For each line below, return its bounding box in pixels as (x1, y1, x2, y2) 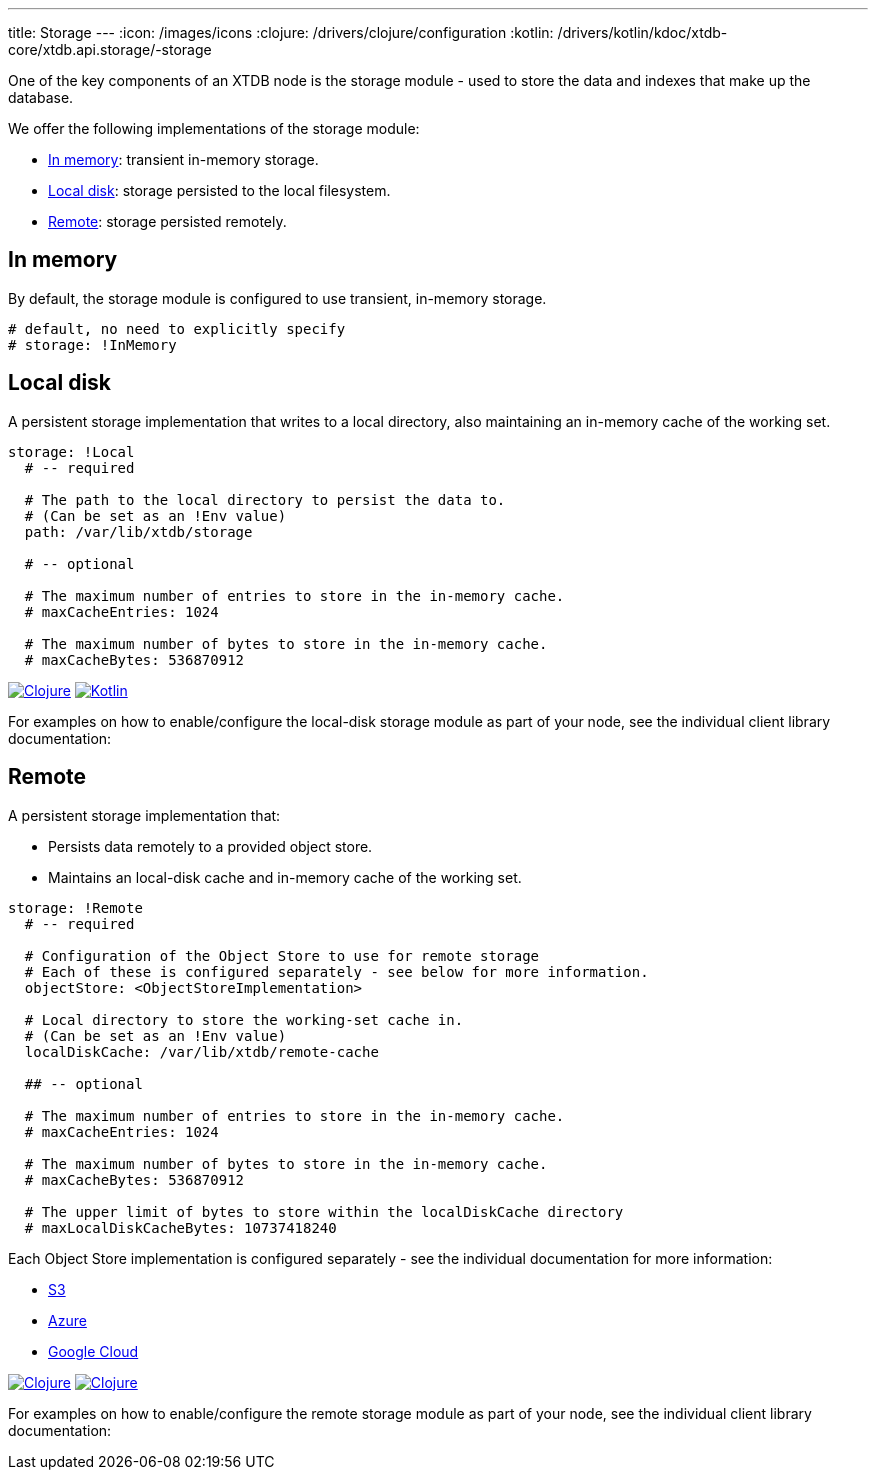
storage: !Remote (8, 899, 143, 916)
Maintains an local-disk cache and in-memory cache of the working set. (48, 868, 522, 886)
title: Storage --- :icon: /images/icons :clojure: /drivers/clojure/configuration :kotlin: (8, 24, 554, 41)
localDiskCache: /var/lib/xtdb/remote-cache (24, 1043, 379, 1060)
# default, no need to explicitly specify (8, 320, 346, 337)
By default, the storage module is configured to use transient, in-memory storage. (8, 289, 547, 307)
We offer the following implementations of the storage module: (8, 120, 420, 137)
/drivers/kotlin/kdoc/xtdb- (557, 24, 728, 41)
